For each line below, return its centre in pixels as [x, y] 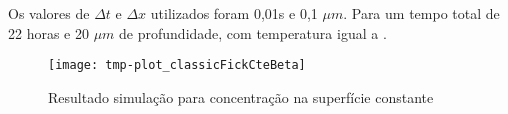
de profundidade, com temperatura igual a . [253, 32]
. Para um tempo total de [421, 13]
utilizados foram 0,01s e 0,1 [234, 13]
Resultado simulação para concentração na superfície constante [241, 96]
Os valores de [49, 13]
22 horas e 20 [48, 32]
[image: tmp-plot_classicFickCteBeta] [177, 65]
